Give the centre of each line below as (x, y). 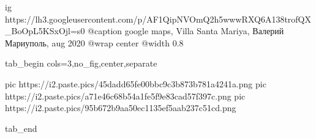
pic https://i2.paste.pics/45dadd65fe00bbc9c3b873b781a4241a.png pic (136, 83)
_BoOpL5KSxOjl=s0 (45, 31)
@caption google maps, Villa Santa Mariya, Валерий (186, 31)
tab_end (21, 128)
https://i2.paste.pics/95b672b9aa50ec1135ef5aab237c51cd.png (121, 108)
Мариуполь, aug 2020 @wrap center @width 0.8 (94, 42)
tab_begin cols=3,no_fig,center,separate (81, 63)
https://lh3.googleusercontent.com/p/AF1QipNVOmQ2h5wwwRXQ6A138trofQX (158, 19)
